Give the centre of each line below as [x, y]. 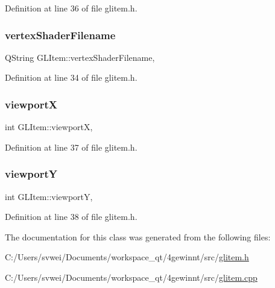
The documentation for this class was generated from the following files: [138, 236]
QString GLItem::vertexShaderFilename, [80, 57]
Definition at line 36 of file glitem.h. [71, 8]
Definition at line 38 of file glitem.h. [71, 217]
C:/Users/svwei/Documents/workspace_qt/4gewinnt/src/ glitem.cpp [131, 277]
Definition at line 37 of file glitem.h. [71, 147]
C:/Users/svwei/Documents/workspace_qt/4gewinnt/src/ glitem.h [127, 257]
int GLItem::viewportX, [49, 127]
